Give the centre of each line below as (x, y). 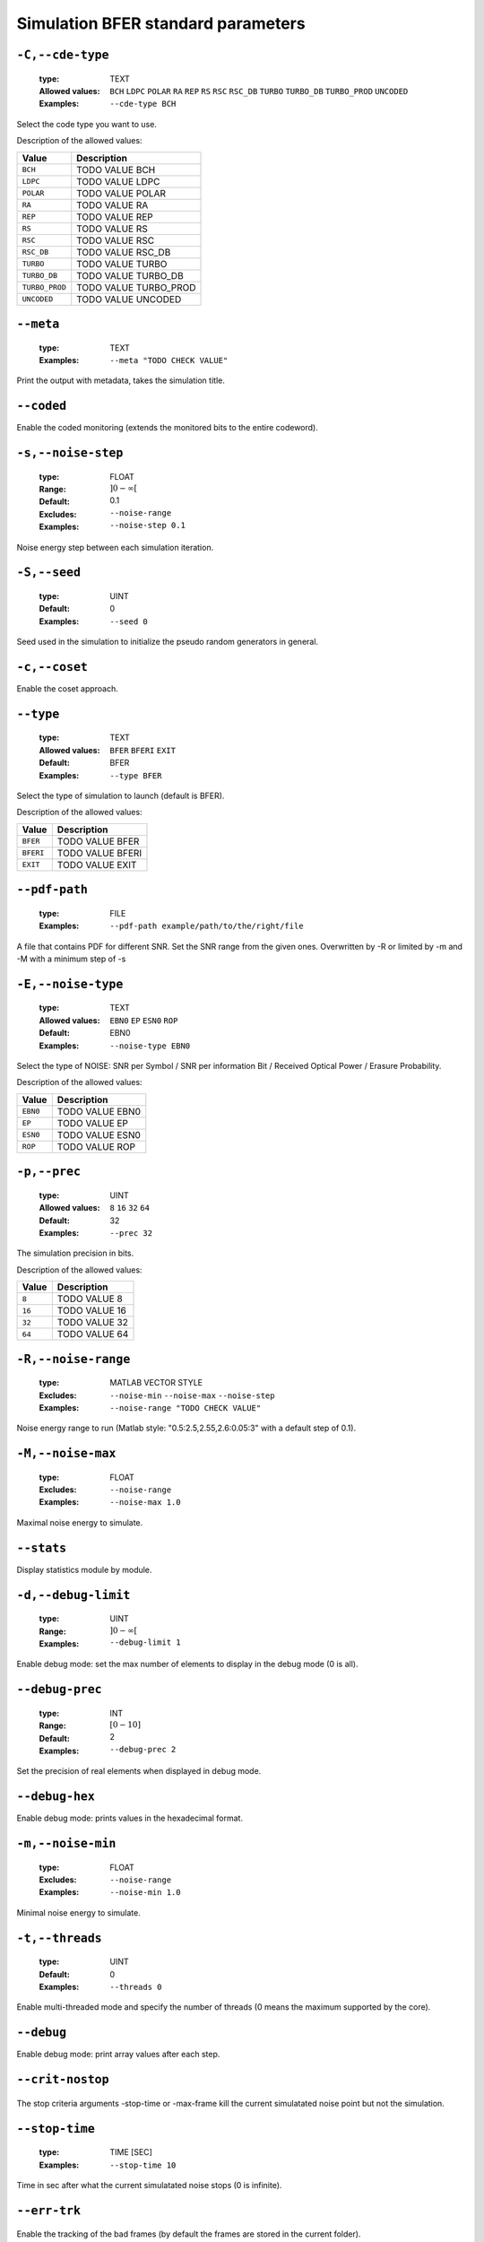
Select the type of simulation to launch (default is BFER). (121, 796)
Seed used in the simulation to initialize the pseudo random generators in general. (167, 642)
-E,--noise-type (70, 984)
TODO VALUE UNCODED (129, 299)
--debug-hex (56, 1797)
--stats (42, 1548)
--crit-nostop (63, 2080)
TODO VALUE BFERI (99, 853)
